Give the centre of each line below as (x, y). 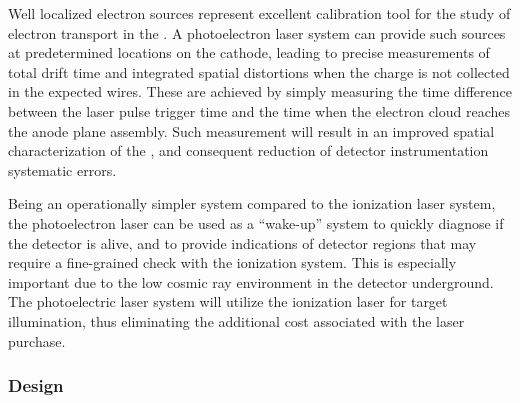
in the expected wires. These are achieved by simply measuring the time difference (260, 91)
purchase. (37, 340)
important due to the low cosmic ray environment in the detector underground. (251, 281)
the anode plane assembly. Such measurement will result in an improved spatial (251, 130)
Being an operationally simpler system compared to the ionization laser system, (252, 203)
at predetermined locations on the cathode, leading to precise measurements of (249, 52)
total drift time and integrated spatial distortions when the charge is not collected (259, 71)
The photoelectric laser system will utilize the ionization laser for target (228, 301)
